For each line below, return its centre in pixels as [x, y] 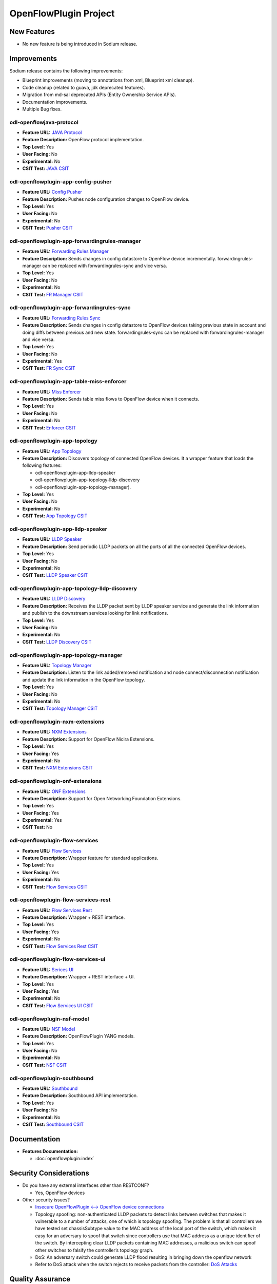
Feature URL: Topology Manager [57, 665]
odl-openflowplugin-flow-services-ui [57, 959]
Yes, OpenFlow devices [60, 1193]
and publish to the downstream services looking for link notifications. [95, 613]
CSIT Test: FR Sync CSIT [49, 368]
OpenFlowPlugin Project [62, 13]
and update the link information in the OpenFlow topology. [84, 679]
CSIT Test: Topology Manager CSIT [60, 708]
